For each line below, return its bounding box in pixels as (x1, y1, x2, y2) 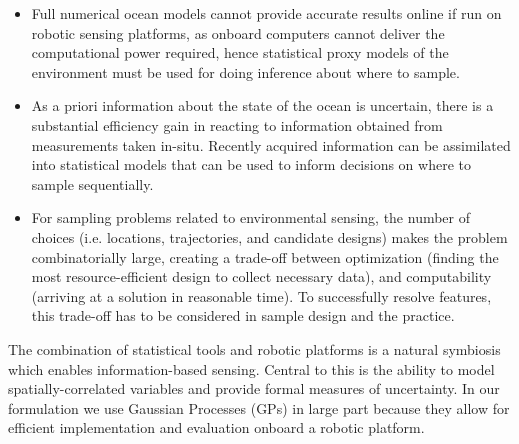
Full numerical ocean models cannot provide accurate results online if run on (31, 3, 502, 23)
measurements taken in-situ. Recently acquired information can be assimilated (31, 134, 511, 155)
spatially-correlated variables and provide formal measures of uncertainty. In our (8, 378, 500, 399)
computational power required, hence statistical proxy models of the (31, 42, 449, 63)
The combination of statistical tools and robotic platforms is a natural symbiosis (8, 338, 501, 359)
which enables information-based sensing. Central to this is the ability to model (8, 358, 495, 379)
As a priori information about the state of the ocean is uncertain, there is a (31, 95, 494, 116)
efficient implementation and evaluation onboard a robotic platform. (8, 417, 425, 438)
